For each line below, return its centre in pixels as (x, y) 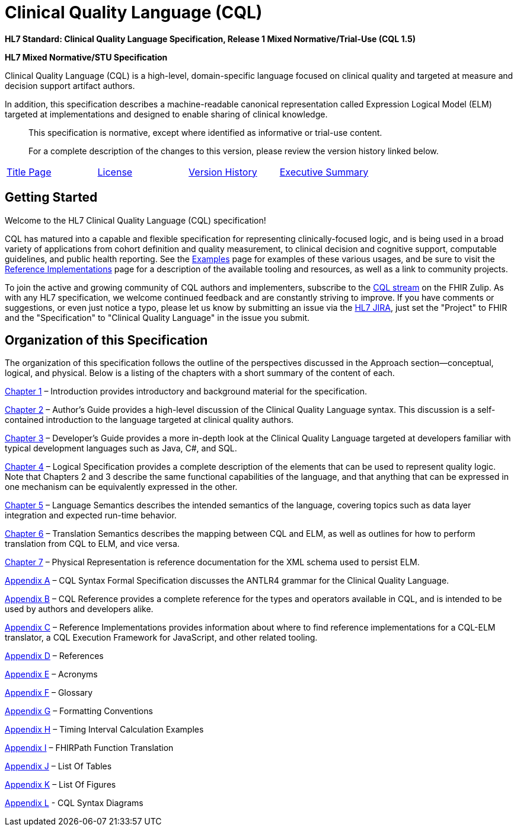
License (115, 172)
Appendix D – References (54, 656)
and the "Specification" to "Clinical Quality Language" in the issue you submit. (157, 317)
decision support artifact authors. (70, 85)
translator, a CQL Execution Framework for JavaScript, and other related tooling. (161, 638)
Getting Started (51, 198)
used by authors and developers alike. (79, 609)
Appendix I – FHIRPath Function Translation (89, 748)
